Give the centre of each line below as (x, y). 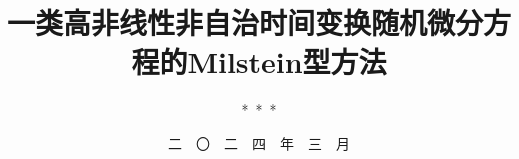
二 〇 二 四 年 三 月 (259, 142)
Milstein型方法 (287, 61)
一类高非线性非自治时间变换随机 (217, 22)
